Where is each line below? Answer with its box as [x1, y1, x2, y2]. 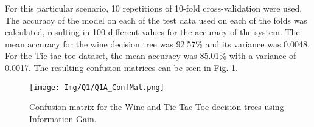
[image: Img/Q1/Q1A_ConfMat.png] [29, 83, 164, 92]
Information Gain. [29, 112, 97, 125]
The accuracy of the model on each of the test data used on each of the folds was [5, 13, 307, 26]
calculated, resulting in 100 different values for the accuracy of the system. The [5, 26, 300, 38]
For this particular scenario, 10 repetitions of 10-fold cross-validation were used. [5, 2, 302, 14]
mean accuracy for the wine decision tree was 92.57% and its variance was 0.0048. [5, 37, 310, 50]
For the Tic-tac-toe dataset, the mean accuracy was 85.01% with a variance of [5, 49, 296, 62]
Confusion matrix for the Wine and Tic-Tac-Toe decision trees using [29, 100, 284, 113]
